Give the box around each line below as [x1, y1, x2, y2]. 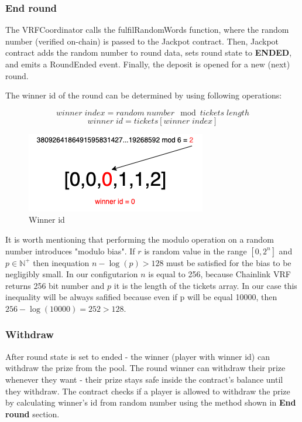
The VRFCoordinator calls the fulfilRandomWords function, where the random [5, 23, 289, 36]
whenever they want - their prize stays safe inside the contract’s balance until [5, 373, 283, 385]
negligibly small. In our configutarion [5, 268, 138, 280]
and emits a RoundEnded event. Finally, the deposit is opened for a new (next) [5, 58, 290, 70]
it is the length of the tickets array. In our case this [114, 279, 297, 291]
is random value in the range [144, 244, 247, 257]
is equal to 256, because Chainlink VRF [148, 268, 291, 280]
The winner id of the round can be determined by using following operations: [5, 89, 282, 101]
